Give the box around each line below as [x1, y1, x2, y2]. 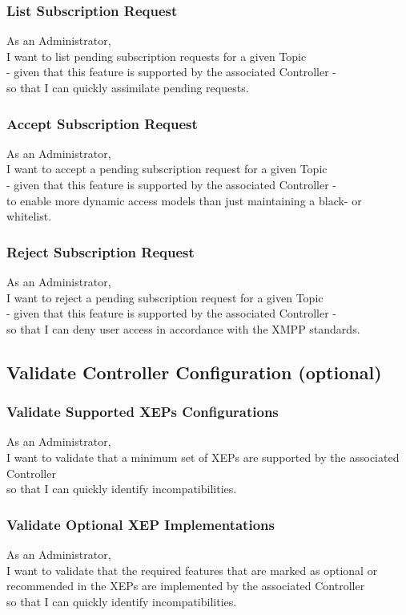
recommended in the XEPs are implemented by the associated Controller [6, 577, 365, 594]
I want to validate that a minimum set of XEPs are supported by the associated [6, 448, 400, 465]
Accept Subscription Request [6, 113, 198, 133]
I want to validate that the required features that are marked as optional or [6, 561, 378, 578]
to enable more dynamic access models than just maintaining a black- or [6, 192, 362, 208]
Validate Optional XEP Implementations [6, 514, 275, 534]
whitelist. [6, 208, 52, 225]
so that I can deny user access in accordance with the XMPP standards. [6, 320, 360, 337]
